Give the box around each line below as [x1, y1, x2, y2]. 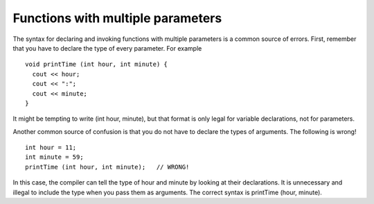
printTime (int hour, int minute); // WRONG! [25, 163, 190, 171]
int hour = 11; [25, 144, 77, 152]
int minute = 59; [25, 153, 84, 161]
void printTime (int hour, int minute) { [25, 60, 168, 69]
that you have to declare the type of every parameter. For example [12, 44, 202, 52]
